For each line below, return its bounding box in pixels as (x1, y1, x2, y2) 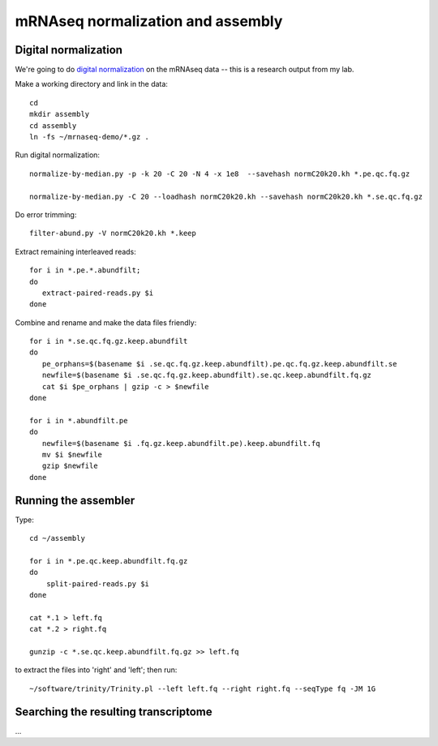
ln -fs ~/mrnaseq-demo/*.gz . (29, 132, 150, 142)
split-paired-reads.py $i (45, 579, 150, 588)
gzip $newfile (41, 461, 98, 470)
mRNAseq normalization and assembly (15, 12, 283, 30)
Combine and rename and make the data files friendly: (15, 317, 197, 328)
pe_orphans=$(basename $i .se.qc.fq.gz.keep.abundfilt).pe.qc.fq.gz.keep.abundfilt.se (41, 359, 397, 368)
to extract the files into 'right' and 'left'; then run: (15, 665, 178, 675)
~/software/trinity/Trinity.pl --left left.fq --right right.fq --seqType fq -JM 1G (29, 684, 376, 693)
